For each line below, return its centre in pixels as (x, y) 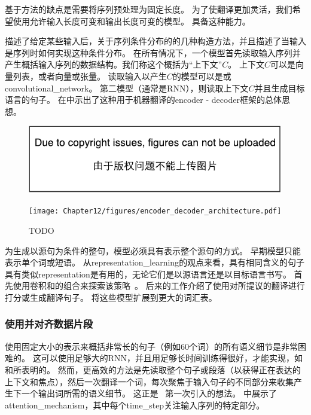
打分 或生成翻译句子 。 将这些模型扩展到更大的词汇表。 (111, 297)
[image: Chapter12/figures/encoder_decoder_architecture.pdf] (155, 211)
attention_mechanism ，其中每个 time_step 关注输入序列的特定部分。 (135, 405)
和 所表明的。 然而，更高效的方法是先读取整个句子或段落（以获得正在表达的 (153, 369)
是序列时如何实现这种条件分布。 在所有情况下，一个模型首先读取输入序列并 (153, 52)
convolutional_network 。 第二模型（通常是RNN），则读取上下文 (127, 88)
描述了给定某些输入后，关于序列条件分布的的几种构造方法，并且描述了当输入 (155, 41)
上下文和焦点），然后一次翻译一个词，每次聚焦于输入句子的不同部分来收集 (149, 381)
